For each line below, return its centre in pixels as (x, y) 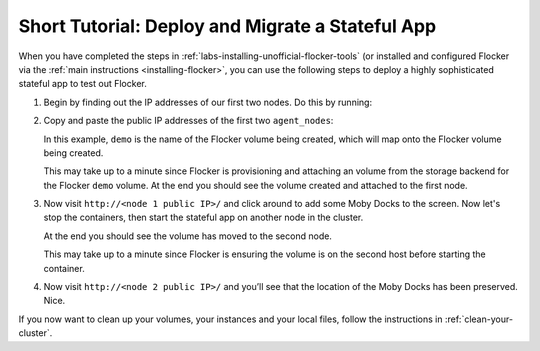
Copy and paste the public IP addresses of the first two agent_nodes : (188, 121)
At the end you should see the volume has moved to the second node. (187, 236)
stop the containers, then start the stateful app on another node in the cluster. (203, 217)
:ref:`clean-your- (479, 319)
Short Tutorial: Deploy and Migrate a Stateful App (227, 26)
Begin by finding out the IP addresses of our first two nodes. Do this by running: (208, 102)
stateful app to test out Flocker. (82, 84)
